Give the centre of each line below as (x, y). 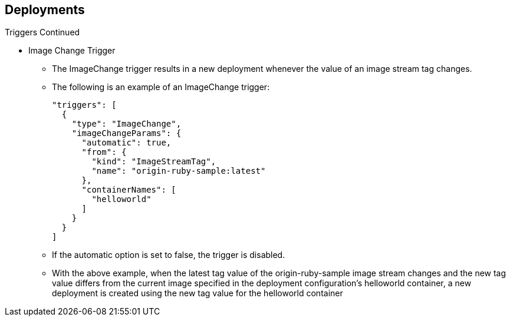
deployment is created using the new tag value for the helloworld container (198, 293)
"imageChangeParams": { (126, 133)
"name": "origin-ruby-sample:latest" (179, 171)
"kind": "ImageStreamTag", (154, 162)
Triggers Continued (42, 32)
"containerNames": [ (129, 190)
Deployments (45, 10)
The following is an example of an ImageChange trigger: (161, 87)
